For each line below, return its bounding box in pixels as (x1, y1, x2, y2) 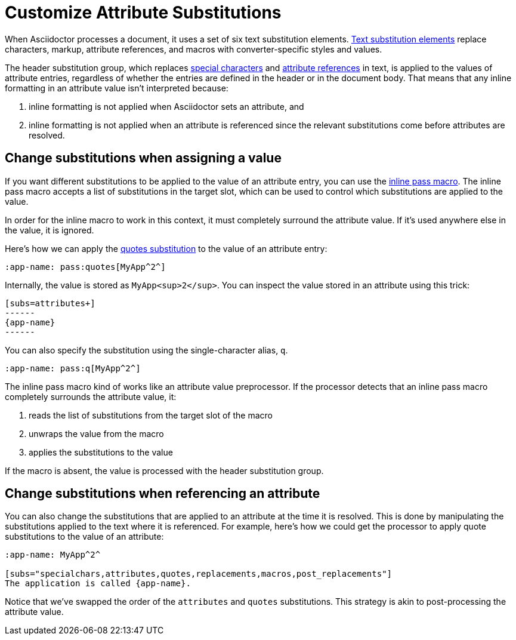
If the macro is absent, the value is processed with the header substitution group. (5, 465, 324, 476)
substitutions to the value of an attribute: (5, 531, 164, 542)
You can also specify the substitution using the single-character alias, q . (5, 344, 288, 355)
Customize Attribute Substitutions (5, 2, 282, 23)
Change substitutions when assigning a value (5, 150, 282, 166)
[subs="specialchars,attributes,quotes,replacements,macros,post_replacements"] (5, 569, 393, 579)
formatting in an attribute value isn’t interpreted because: (5, 82, 228, 93)
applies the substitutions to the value (29, 447, 173, 457)
